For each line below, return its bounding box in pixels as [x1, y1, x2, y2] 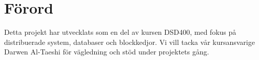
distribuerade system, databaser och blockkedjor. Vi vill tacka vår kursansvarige [4, 36, 255, 47]
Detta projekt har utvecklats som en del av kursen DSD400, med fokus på [4, 27, 236, 37]
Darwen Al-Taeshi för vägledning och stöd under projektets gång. [4, 46, 209, 57]
